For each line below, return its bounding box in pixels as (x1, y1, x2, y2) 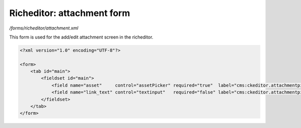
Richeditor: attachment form (9, 7, 130, 18)
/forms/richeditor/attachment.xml (9, 25, 79, 31)
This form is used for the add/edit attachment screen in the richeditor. (9, 34, 154, 40)
